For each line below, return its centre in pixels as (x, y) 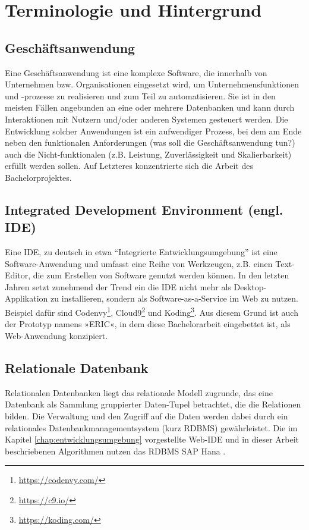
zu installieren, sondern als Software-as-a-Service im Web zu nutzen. (174, 298)
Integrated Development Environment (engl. (144, 209)
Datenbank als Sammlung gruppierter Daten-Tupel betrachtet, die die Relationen (153, 404)
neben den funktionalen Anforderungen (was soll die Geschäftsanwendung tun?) (150, 142)
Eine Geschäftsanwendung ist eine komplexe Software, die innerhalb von (136, 72)
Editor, (18, 275)
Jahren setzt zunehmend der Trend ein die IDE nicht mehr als (118, 286)
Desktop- (250, 286)
